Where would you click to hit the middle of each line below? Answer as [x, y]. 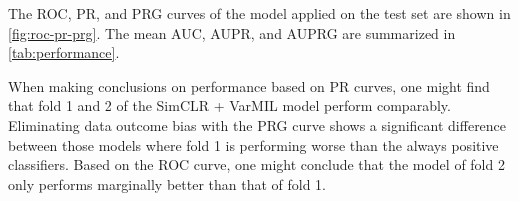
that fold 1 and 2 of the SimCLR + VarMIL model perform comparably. [229, 105]
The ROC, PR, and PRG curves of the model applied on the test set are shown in [259, 13]
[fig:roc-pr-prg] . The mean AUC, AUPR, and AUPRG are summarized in [232, 32]
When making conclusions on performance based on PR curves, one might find [249, 85]
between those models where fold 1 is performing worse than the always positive [253, 144]
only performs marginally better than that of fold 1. [167, 183]
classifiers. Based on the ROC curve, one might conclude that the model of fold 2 [256, 164]
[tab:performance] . [64, 52]
